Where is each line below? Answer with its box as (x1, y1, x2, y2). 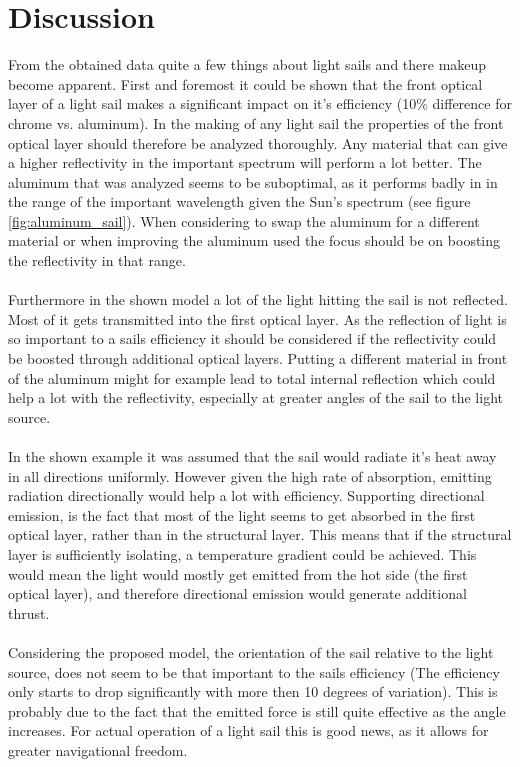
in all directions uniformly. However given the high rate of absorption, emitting (8, 465, 492, 486)
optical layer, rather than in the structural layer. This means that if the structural (8, 524, 512, 545)
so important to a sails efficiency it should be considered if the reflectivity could (8, 328, 497, 349)
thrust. (8, 602, 50, 623)
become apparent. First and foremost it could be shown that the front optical (8, 73, 483, 94)
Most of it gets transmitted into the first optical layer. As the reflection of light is (8, 308, 507, 329)
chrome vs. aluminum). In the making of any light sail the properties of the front (8, 112, 504, 133)
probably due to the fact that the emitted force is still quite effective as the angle (8, 700, 506, 721)
